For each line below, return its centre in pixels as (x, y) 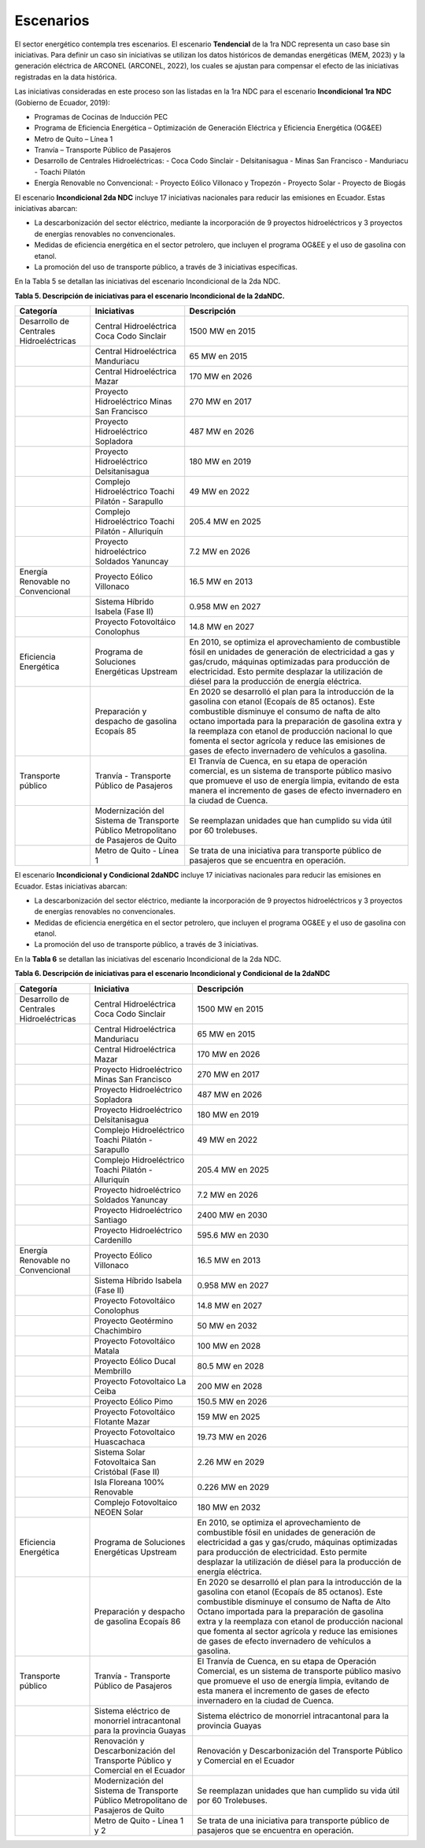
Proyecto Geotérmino (133, 1321)
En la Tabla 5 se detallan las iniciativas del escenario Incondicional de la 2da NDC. (148, 281)
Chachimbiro (118, 1330)
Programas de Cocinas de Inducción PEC (101, 116)
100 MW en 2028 (229, 1346)
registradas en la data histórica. (66, 77)
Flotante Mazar (122, 1421)
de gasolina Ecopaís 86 (137, 1621)
